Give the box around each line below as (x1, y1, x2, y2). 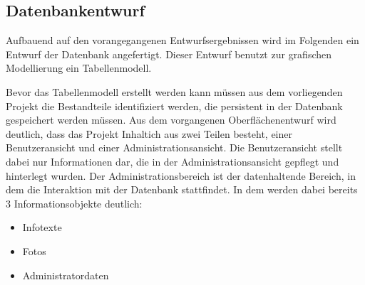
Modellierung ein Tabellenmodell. (6, 60, 152, 75)
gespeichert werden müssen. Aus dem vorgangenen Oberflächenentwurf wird (6, 112, 336, 127)
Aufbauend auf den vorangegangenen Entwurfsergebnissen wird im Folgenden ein (6, 33, 359, 48)
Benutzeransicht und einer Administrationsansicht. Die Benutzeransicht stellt (6, 140, 343, 155)
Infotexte (22, 220, 62, 235)
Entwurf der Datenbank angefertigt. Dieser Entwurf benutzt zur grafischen (6, 46, 332, 61)
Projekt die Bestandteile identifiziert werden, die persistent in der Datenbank (6, 98, 343, 113)
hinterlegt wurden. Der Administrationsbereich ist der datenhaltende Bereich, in (6, 168, 356, 183)
